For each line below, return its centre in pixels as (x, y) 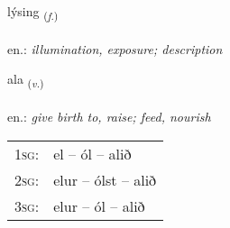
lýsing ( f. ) (33, 12)
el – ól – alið (92, 153)
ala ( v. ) (26, 80)
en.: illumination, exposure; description (115, 48)
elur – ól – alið (99, 205)
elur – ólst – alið (105, 179)
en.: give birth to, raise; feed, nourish (109, 117)
